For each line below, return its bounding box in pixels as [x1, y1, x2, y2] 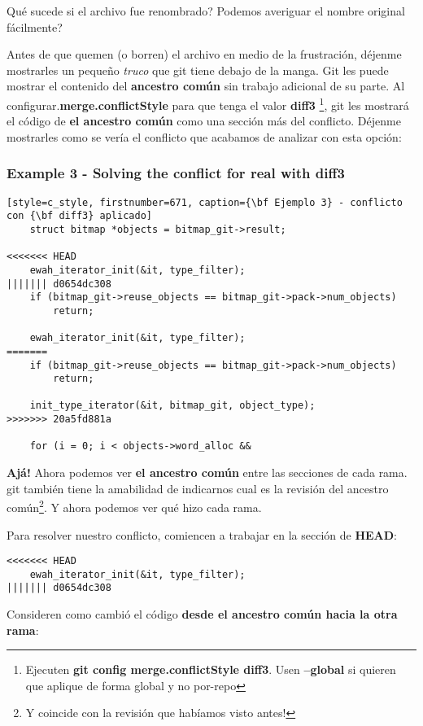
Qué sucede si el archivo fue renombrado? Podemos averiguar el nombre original [7, 2, 405, 19]
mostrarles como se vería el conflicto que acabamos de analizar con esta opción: [7, 128, 402, 145]
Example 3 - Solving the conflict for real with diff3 [7, 163, 345, 183]
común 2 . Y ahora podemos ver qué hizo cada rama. [7, 496, 262, 515]
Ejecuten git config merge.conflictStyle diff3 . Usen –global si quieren [25, 661, 396, 678]
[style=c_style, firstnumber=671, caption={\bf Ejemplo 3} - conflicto [7, 196, 403, 208]
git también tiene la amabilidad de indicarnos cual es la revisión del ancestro [7, 479, 389, 496]
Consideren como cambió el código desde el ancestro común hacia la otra [7, 606, 398, 623]
